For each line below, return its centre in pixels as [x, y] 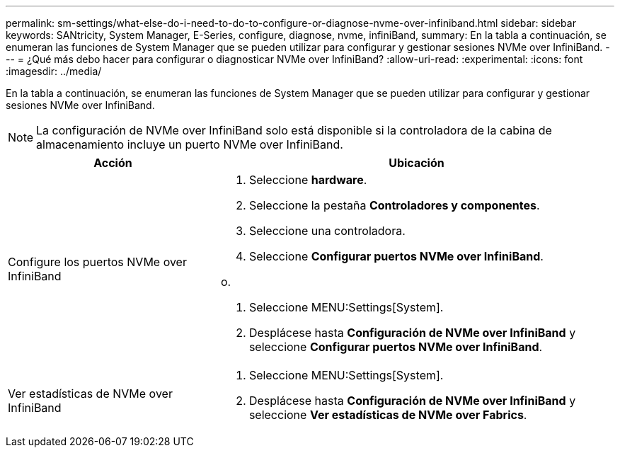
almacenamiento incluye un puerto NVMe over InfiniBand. [190, 144]
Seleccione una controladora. [327, 231]
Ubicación [417, 163]
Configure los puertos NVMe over [97, 262]
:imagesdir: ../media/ [54, 71]
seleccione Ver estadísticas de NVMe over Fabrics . [388, 415]
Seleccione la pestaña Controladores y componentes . [394, 205]
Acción [113, 163]
